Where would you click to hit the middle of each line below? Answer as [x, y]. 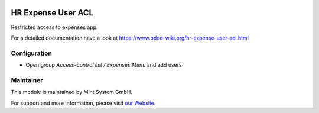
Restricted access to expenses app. [54, 27]
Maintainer [27, 80]
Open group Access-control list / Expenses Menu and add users [104, 65]
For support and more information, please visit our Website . [83, 103]
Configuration [32, 53]
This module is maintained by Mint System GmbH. [72, 92]
